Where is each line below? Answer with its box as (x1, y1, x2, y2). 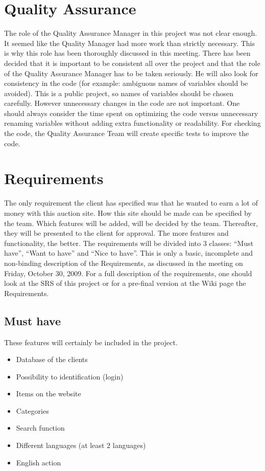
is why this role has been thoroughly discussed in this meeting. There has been (4, 48, 251, 58)
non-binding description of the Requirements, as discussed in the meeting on (4, 257, 243, 268)
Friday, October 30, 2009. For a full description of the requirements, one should (4, 267, 252, 278)
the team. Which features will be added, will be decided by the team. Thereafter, (4, 217, 258, 228)
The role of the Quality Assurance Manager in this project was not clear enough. (4, 28, 257, 38)
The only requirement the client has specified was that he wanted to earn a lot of (4, 197, 258, 208)
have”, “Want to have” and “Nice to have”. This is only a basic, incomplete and (4, 248, 253, 258)
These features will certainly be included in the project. (4, 337, 178, 347)
